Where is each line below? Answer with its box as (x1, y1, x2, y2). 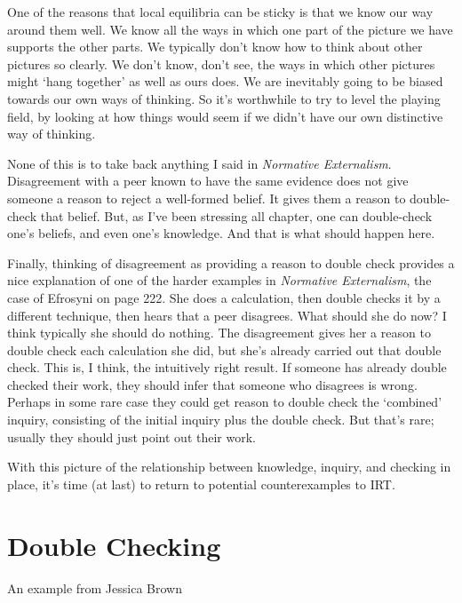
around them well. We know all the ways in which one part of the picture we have (7, 20, 453, 38)
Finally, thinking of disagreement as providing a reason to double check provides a (7, 253, 455, 272)
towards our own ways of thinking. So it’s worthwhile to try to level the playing (7, 89, 441, 107)
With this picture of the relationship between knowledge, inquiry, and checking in (7, 457, 451, 476)
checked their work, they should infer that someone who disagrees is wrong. (7, 375, 418, 393)
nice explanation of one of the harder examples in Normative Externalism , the (7, 271, 432, 290)
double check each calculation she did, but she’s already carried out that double (7, 340, 442, 359)
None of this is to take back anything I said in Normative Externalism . (7, 154, 392, 172)
